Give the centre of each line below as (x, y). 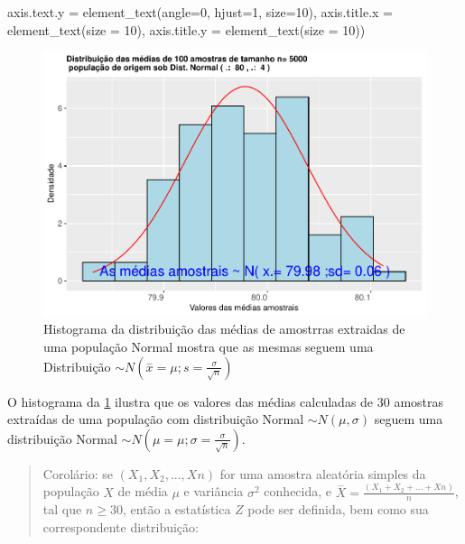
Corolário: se (78, 473)
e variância (214, 491)
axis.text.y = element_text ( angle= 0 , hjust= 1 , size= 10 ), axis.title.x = (200, 12)
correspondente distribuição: (121, 527)
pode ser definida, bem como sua (338, 509)
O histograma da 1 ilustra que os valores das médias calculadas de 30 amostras (226, 401)
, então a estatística (177, 509)
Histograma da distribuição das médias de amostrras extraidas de (224, 329)
